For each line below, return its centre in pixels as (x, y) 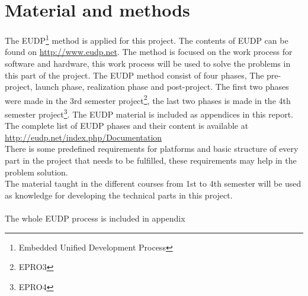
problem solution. (36, 172)
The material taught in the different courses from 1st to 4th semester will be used (153, 183)
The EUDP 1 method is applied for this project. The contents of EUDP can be (147, 39)
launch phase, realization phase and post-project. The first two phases (162, 87)
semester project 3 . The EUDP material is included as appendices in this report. (149, 113)
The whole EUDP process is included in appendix (95, 218)
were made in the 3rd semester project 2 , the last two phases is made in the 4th (148, 99)
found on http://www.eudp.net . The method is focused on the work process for (149, 52)
